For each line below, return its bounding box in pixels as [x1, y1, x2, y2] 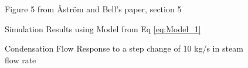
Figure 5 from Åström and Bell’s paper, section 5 [5, 3, 182, 15]
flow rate [5, 53, 36, 66]
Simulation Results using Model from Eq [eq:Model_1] [5, 22, 201, 35]
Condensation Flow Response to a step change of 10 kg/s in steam [5, 42, 243, 55]
